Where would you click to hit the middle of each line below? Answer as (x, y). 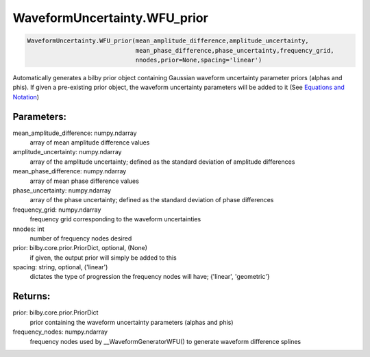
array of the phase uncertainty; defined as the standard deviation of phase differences (152, 200)
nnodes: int (28, 229)
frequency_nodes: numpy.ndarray (60, 332)
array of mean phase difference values (85, 181)
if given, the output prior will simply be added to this (103, 258)
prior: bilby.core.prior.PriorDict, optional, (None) (80, 248)
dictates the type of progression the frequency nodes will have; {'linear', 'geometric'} (150, 277)
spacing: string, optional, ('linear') (60, 267)
